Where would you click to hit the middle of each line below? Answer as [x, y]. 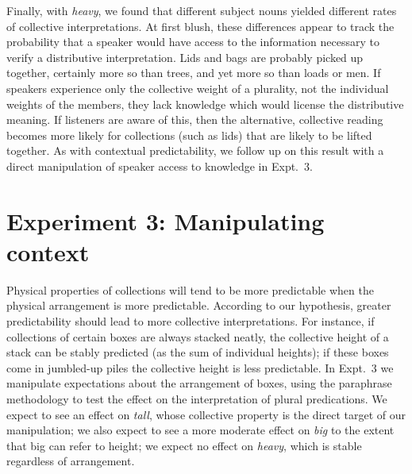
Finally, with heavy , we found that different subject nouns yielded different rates [202, 10]
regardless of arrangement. [71, 461]
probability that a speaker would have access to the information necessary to [193, 42]
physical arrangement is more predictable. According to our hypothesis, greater [199, 305]
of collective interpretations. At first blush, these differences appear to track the [200, 26]
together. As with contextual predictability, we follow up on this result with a [195, 150]
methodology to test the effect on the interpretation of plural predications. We [197, 399]
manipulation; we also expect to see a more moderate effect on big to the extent [200, 430]
